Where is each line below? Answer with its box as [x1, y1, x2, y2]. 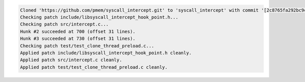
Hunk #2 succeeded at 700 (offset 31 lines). [20, 29, 136, 34]
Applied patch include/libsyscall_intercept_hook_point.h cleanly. [20, 50, 192, 56]
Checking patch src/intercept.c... [20, 21, 109, 28]
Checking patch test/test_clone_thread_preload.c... [20, 43, 155, 48]
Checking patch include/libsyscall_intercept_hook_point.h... [20, 14, 178, 20]
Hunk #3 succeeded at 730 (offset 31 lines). [20, 36, 136, 42]
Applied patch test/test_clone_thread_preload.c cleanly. [20, 64, 168, 70]
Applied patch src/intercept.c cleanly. [20, 57, 122, 63]
